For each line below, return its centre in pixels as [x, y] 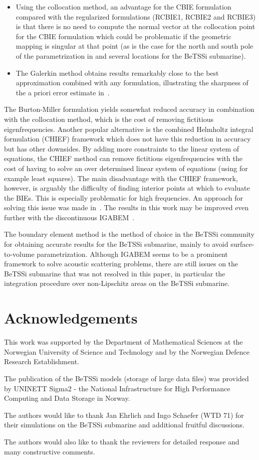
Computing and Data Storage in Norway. [67, 398]
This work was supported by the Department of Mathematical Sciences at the [123, 342]
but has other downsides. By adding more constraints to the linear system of [122, 148]
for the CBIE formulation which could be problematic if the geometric [123, 36]
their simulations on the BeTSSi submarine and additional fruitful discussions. [124, 425]
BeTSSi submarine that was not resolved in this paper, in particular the [115, 273]
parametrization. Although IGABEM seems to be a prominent [132, 254]
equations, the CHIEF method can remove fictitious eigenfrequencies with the [123, 158]
